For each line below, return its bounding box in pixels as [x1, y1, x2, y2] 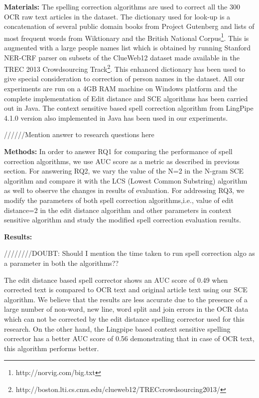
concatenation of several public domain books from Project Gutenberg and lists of [4, 21, 255, 31]
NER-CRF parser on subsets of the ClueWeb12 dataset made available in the [4, 52, 240, 62]
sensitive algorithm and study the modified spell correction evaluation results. [4, 214, 241, 225]
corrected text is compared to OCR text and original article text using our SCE [4, 284, 248, 295]
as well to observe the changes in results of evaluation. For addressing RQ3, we [4, 185, 245, 196]
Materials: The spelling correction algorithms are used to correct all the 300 [4, 1, 240, 11]
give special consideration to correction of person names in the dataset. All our [4, 73, 245, 84]
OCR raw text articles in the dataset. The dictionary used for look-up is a [4, 11, 231, 21]
